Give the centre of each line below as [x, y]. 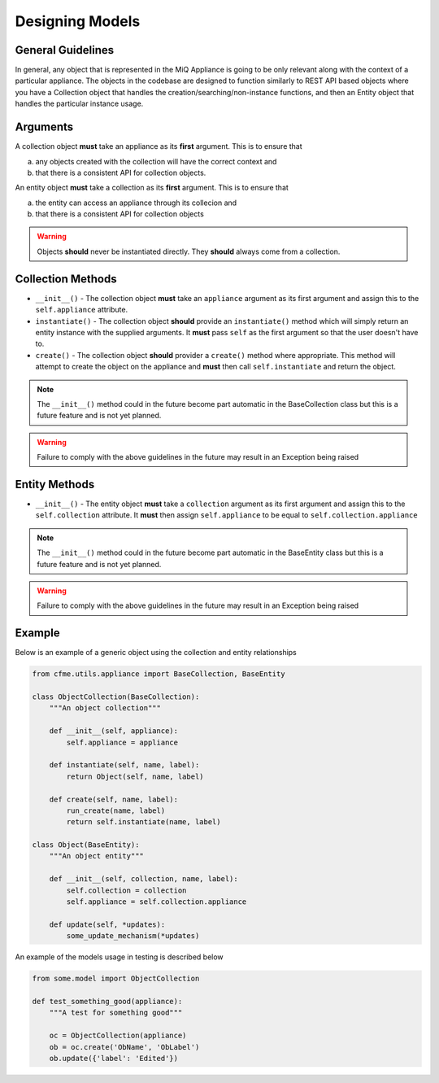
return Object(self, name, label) [135, 776]
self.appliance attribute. [82, 310]
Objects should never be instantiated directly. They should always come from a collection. [189, 251]
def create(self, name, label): [114, 799]
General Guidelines [64, 50]
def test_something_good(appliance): [107, 1001]
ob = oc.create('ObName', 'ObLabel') [124, 1047]
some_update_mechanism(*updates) [133, 936]
